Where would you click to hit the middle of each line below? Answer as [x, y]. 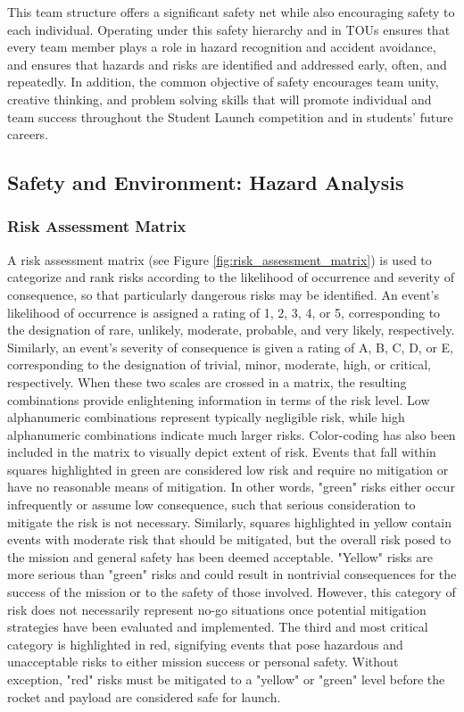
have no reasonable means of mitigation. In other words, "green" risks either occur [231, 487]
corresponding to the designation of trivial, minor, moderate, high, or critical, [219, 364]
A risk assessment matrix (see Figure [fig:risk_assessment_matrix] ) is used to [220, 259]
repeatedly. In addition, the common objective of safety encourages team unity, [223, 82]
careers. [28, 134]
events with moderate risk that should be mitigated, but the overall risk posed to [229, 539]
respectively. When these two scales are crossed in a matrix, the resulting [207, 381]
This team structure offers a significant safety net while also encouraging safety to [231, 12]
